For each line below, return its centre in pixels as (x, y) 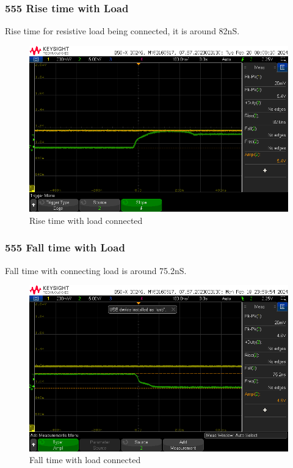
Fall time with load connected (85, 460)
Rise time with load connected (86, 220)
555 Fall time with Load (65, 247)
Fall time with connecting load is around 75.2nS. (96, 270)
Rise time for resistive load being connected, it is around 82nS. (122, 31)
